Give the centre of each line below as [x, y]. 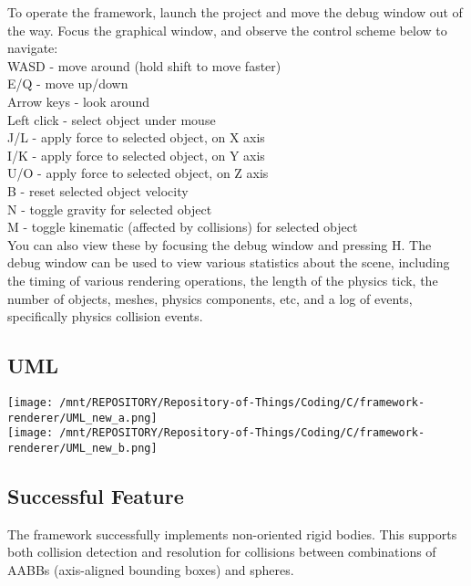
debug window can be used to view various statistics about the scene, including [229, 262]
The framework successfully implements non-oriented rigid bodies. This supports [232, 534]
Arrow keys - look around [79, 101]
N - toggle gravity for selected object [110, 209]
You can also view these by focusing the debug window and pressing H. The [220, 244]
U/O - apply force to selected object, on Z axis [138, 173]
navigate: [33, 48]
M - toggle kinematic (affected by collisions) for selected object [183, 227]
